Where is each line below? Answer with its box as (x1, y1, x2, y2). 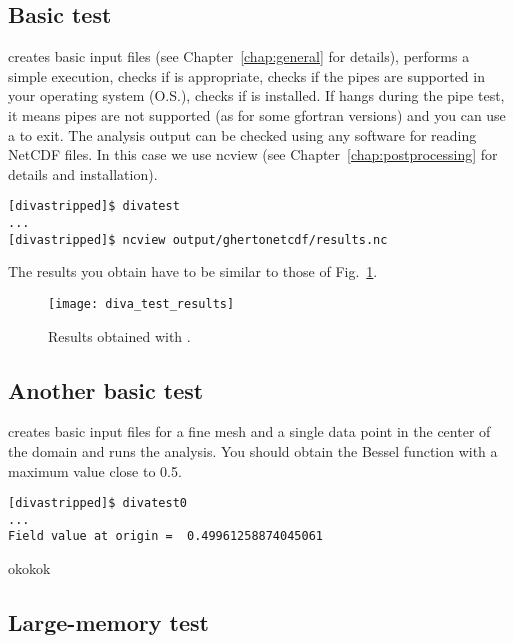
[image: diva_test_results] (48, 296, 235, 311)
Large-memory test (8, 607, 209, 638)
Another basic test (8, 374, 204, 405)
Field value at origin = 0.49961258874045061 (8, 529, 323, 544)
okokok (8, 558, 51, 579)
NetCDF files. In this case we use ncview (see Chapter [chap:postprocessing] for (8, 144, 498, 165)
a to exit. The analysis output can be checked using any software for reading (8, 124, 477, 145)
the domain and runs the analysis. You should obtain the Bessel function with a (8, 440, 498, 461)
